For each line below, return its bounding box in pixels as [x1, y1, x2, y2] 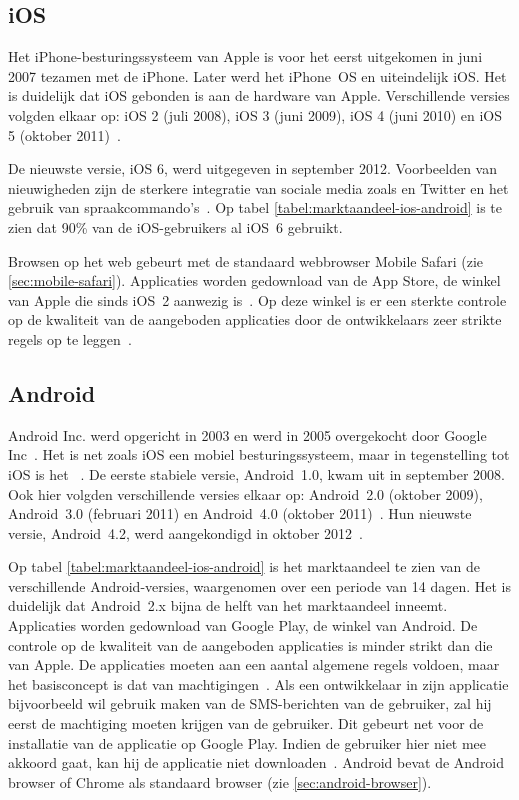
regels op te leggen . [8, 328, 132, 349]
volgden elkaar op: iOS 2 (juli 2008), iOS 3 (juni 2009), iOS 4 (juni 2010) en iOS [8, 104, 503, 125]
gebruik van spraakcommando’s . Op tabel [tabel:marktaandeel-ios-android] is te [8, 197, 503, 218]
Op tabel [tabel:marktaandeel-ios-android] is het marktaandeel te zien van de [8, 556, 481, 577]
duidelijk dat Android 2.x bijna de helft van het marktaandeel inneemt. [8, 595, 448, 616]
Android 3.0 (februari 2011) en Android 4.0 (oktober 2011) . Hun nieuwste [8, 503, 472, 524]
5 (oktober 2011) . [8, 124, 121, 145]
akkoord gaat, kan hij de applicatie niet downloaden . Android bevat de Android [8, 752, 505, 773]
